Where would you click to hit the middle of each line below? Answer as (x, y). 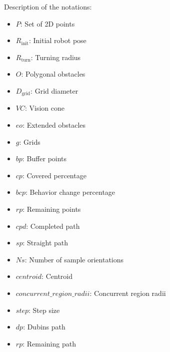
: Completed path (53, 226)
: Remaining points (52, 209)
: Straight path (45, 243)
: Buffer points (44, 158)
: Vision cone (45, 108)
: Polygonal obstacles (53, 74)
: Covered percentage (54, 175)
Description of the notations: (48, 7)
